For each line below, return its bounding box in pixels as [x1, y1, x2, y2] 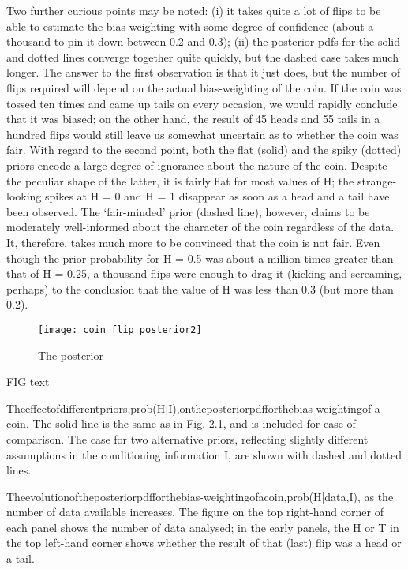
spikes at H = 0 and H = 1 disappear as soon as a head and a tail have [45, 188, 390, 204]
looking [6, 188, 42, 204]
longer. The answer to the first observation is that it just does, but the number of [6, 64, 401, 80]
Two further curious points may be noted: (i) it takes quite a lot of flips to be [6, 2, 381, 18]
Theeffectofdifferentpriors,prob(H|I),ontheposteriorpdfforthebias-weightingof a [6, 399, 380, 416]
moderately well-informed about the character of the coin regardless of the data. [6, 219, 395, 235]
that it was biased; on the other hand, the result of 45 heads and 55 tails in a [6, 110, 380, 127]
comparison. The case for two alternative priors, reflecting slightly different [6, 430, 369, 447]
